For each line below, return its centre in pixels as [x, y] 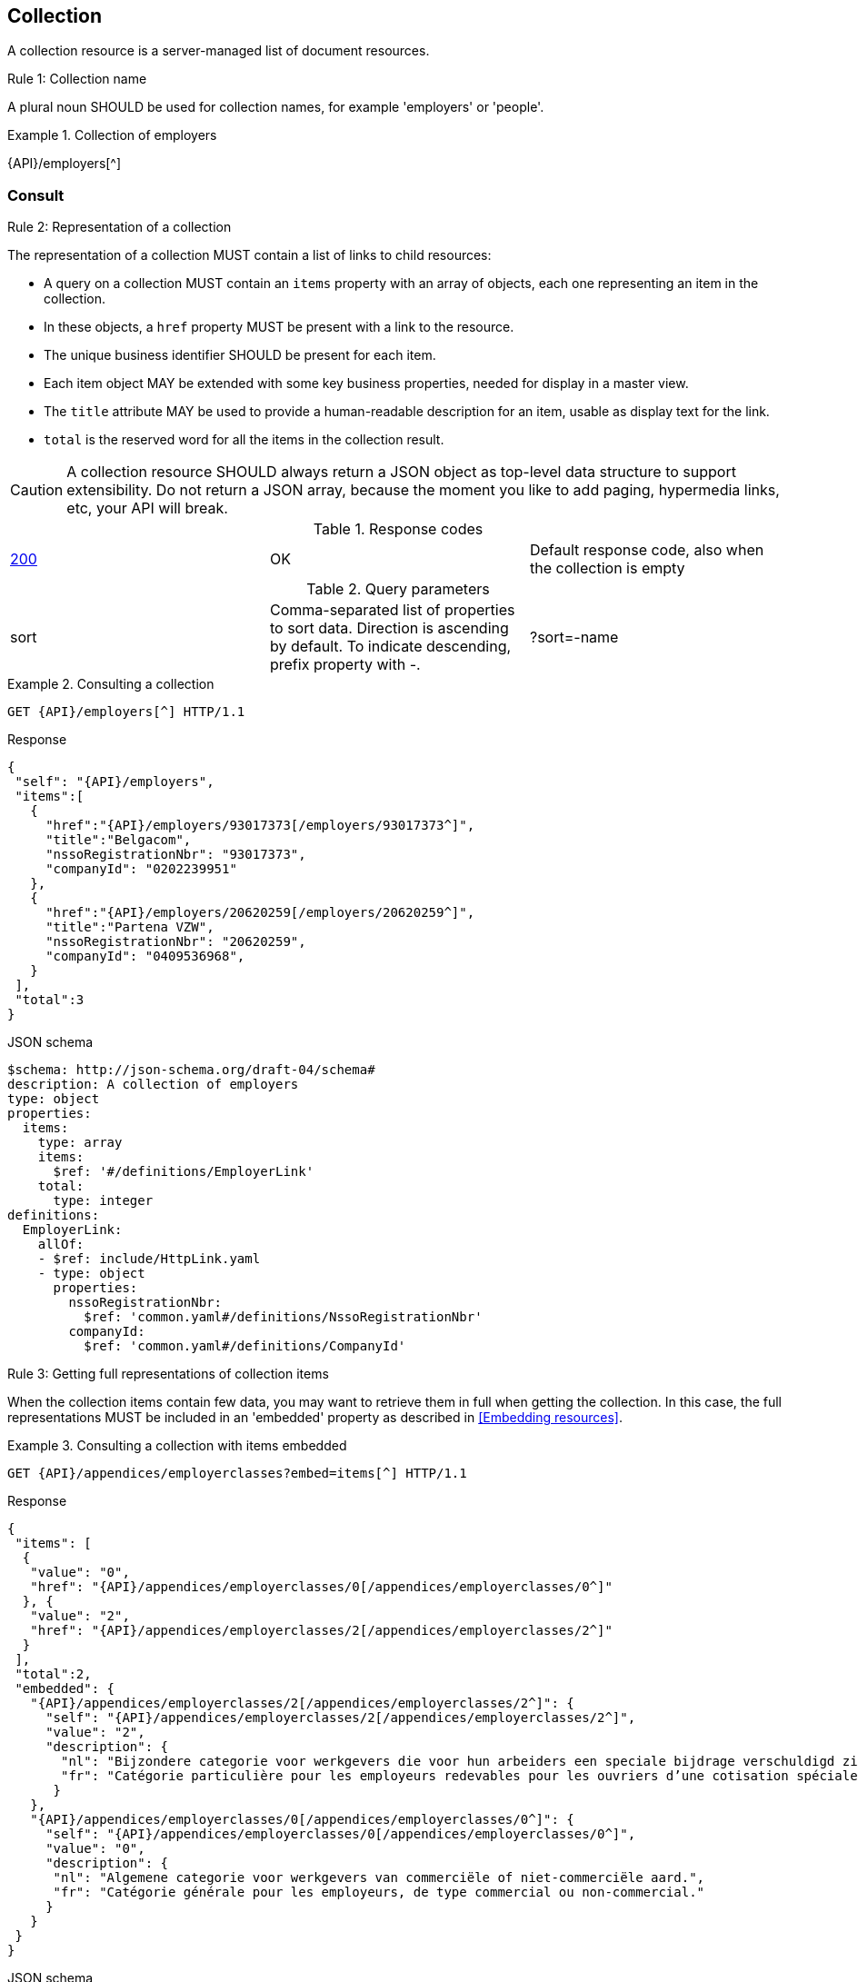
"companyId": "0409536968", [145, 956]
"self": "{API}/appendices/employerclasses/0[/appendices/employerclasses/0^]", [341, 1834]
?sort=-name [574, 637]
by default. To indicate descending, [390, 647]
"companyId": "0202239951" [141, 869]
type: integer [103, 1201]
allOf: [61, 1245]
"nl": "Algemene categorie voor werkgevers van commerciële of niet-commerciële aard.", [379, 1878]
